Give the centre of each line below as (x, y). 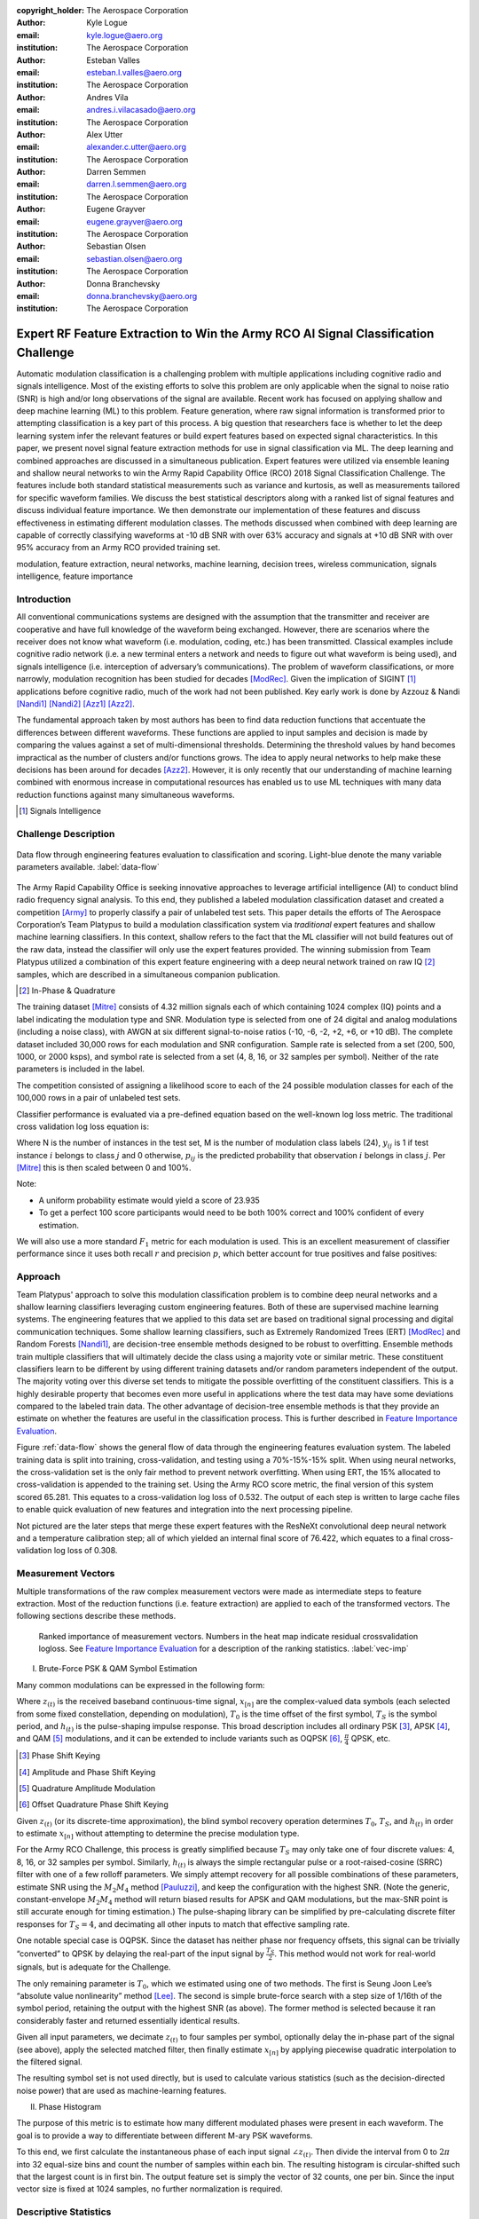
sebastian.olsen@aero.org (134, 258)
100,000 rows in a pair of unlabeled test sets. (98, 1098)
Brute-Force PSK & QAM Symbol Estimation (118, 1669)
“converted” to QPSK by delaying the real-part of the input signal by (141, 1954)
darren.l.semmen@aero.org (137, 184)
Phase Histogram (70, 2107)
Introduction (43, 599)
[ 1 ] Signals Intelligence (60, 811)
